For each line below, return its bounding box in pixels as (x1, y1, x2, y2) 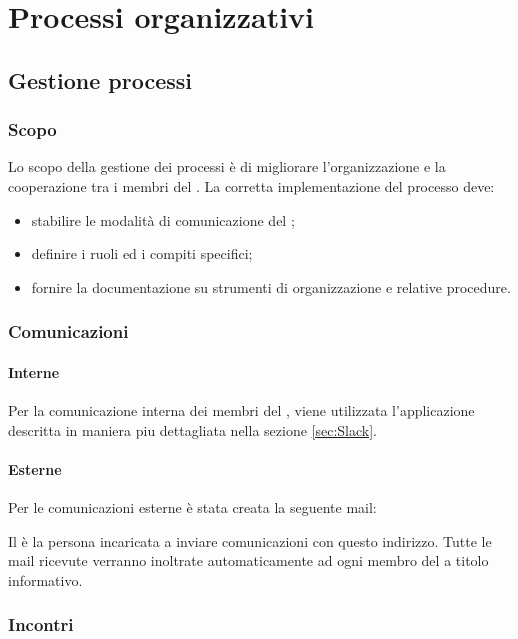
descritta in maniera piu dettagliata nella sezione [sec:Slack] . (8, 419, 377, 440)
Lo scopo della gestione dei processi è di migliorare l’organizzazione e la (8, 156, 446, 177)
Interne (8, 361, 60, 382)
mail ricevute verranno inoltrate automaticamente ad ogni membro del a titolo (8, 550, 489, 571)
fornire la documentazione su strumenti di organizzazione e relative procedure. (31, 276, 511, 297)
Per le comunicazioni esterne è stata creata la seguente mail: (8, 496, 377, 517)
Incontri (8, 612, 74, 637)
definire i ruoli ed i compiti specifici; (31, 243, 253, 264)
